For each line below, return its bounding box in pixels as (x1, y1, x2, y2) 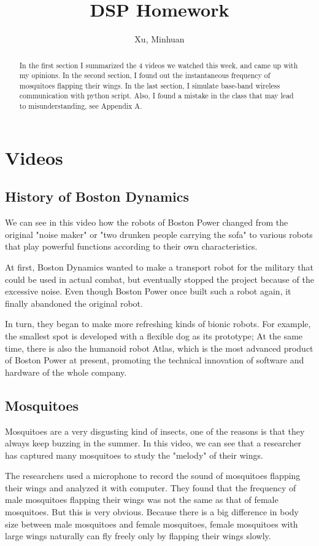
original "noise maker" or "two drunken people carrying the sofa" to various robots (5, 228, 313, 240)
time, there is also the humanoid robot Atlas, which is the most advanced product (5, 341, 313, 354)
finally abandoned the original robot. (5, 296, 143, 309)
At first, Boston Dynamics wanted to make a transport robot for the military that (5, 260, 313, 273)
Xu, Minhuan (134, 33, 185, 45)
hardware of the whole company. (5, 365, 127, 378)
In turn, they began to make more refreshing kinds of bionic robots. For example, (5, 317, 311, 330)
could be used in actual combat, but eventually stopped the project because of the (5, 272, 314, 285)
